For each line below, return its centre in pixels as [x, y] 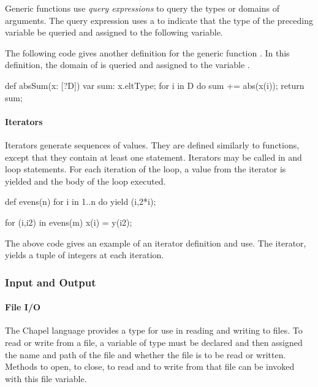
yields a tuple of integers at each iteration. [85, 255]
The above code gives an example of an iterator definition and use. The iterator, [156, 243]
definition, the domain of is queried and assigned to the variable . [127, 65]
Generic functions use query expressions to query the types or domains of [142, 8]
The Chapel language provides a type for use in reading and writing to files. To [154, 330]
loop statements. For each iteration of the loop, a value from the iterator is [146, 169]
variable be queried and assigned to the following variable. [114, 32]
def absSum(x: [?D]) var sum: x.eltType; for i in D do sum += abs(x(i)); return [155, 85]
